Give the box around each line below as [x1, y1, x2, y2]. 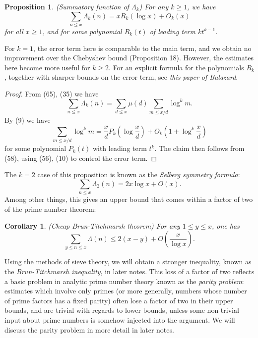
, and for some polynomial [42, 26, 122, 36]
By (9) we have [4, 115, 51, 125]
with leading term [92, 143, 147, 153]
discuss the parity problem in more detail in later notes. [4, 324, 174, 335]
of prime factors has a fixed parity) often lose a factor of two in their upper [4, 295, 233, 305]
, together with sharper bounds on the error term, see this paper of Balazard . [4, 72, 238, 82]
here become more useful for [4, 62, 90, 72]
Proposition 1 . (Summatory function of [4, 1, 129, 11]
